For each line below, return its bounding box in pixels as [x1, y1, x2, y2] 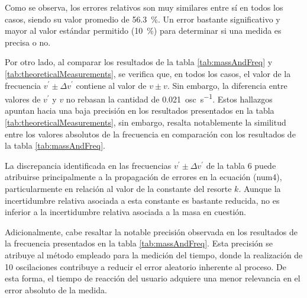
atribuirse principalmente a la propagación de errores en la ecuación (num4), [5, 171, 282, 183]
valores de [5, 92, 41, 105]
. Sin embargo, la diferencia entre [167, 79, 287, 91]
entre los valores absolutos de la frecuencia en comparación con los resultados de [5, 127, 296, 140]
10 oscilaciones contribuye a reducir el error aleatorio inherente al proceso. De [5, 260, 286, 273]
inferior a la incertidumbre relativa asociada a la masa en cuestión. [5, 206, 246, 218]
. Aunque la [238, 182, 281, 194]
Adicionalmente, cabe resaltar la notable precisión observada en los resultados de [5, 225, 298, 238]
